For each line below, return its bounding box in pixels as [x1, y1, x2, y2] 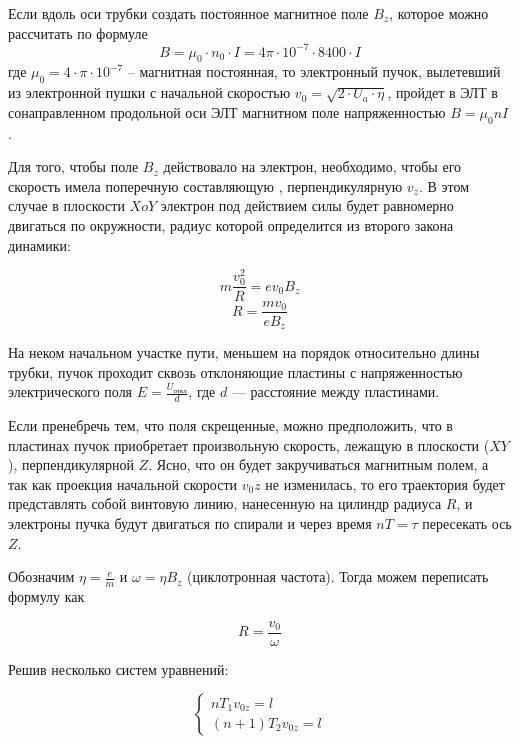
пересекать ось [422, 513, 512, 533]
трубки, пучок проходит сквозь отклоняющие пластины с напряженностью [8, 361, 463, 382]
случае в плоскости [8, 195, 125, 216]
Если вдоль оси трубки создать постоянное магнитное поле [8, 3, 369, 23]
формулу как [8, 586, 85, 607]
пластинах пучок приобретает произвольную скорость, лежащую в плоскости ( [8, 434, 490, 455]
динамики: [8, 234, 71, 255]
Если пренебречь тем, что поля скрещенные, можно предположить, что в [8, 415, 453, 436]
